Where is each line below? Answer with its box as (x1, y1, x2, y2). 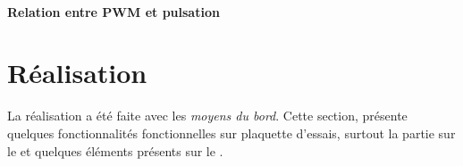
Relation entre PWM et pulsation (7, 2, 220, 21)
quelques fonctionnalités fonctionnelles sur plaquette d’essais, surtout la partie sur (7, 123, 456, 142)
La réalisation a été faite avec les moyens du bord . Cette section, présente (7, 106, 408, 125)
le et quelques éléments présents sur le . (7, 141, 223, 160)
